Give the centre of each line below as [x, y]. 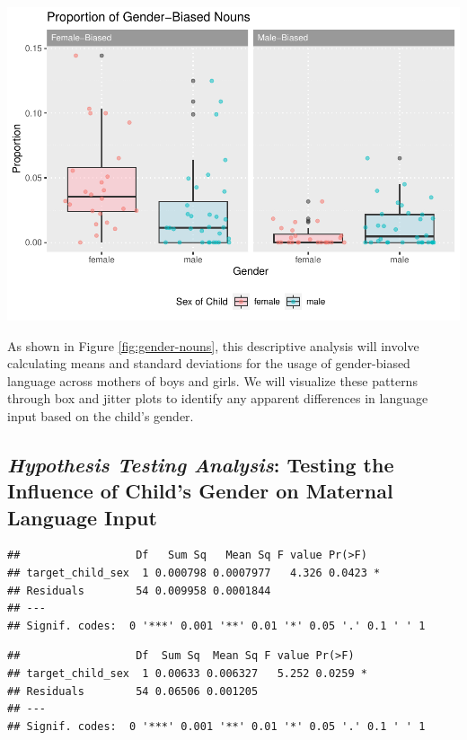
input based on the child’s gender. [101, 415]
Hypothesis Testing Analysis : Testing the [201, 464]
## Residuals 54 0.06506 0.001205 [133, 691]
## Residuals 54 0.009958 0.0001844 [139, 590]
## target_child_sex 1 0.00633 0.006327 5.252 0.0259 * [187, 674]
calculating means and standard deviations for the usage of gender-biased [209, 363]
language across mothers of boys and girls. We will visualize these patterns [212, 380]
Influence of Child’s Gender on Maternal [200, 491]
